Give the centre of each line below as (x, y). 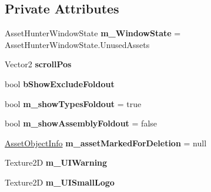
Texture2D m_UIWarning (56, 162)
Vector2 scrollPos (38, 64)
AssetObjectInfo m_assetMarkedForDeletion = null (106, 143)
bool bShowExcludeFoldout (60, 83)
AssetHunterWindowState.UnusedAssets (77, 44)
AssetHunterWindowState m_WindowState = (93, 33)
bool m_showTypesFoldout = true (73, 103)
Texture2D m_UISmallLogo (60, 182)
